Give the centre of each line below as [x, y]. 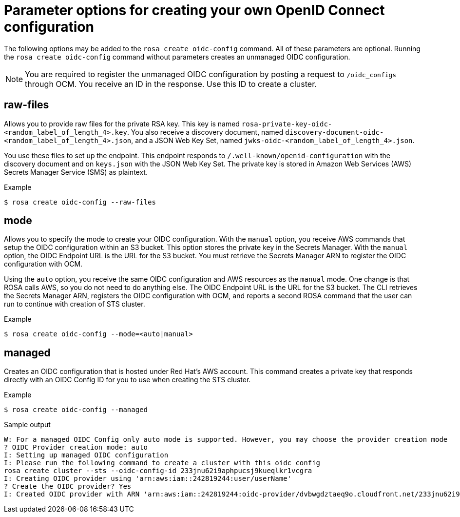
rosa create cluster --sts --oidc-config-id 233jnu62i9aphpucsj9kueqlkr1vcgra [158, 471]
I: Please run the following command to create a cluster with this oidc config [162, 463]
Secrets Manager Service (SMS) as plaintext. [76, 172]
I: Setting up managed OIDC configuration [86, 455]
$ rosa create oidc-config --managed [76, 410]
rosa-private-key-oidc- [287, 124]
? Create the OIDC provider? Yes [68, 486]
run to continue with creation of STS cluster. [75, 304]
